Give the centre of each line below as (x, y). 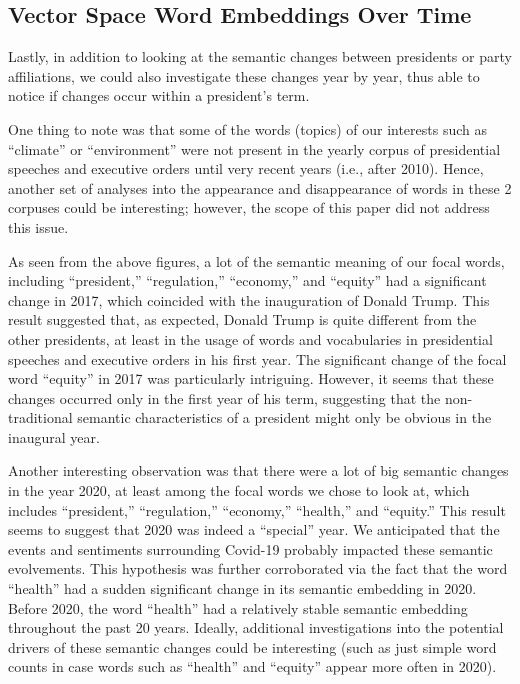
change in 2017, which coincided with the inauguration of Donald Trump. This (249, 299)
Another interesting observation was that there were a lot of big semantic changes (258, 470)
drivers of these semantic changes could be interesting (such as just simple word (252, 646)
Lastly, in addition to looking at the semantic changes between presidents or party (260, 56)
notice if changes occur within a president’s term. (159, 95)
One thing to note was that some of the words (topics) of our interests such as (248, 128)
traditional (40, 417)
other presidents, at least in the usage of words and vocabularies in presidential (250, 338)
